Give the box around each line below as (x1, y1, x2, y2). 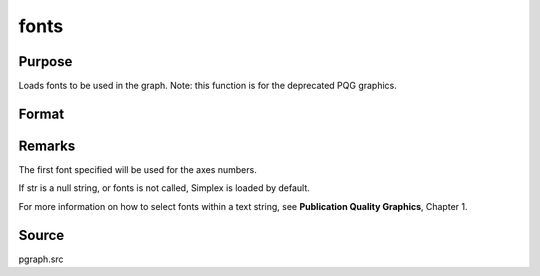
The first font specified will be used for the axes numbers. (18, 163, 257, 175)
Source (18, 226, 65, 244)
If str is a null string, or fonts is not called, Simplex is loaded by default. (18, 182, 310, 194)
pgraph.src (18, 253, 64, 265)
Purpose (18, 53, 73, 70)
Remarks (18, 137, 76, 154)
